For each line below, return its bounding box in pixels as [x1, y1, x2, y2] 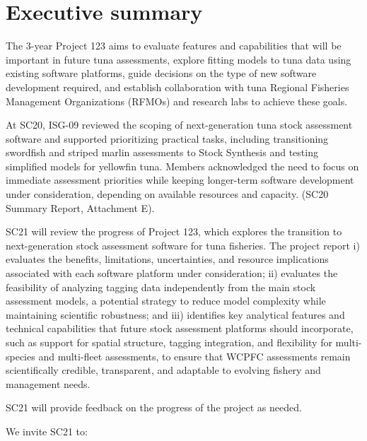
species [6, 348, 35, 363]
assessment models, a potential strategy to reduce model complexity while [6, 293, 326, 308]
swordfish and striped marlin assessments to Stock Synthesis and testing [6, 145, 318, 160]
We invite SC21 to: [6, 423, 88, 438]
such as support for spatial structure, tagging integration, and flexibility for [6, 335, 332, 349]
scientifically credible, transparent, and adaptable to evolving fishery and [6, 363, 321, 377]
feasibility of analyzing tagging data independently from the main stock [6, 279, 316, 294]
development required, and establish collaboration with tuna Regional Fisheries [6, 79, 349, 94]
